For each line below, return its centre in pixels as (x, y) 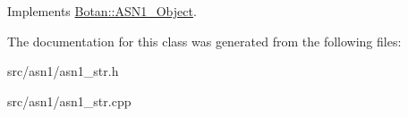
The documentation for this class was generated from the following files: (204, 41)
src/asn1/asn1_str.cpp (69, 100)
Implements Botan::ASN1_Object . (102, 11)
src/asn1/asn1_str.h (63, 71)
